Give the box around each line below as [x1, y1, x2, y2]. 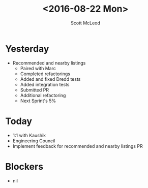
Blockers [5, 161, 44, 172]
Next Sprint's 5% [20, 98, 56, 104]
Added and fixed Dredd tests [20, 76, 81, 82]
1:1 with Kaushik [12, 132, 46, 138]
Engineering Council [12, 138, 55, 144]
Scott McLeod [70, 20, 101, 26]
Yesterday [5, 43, 49, 54]
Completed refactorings [20, 71, 70, 77]
